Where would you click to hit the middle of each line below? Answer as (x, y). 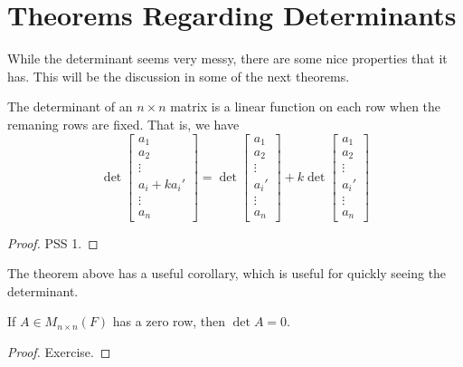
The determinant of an (70, 106)
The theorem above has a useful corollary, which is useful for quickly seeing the (227, 273)
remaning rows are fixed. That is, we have (123, 124)
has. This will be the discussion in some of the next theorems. (179, 76)
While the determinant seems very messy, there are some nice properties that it (227, 58)
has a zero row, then (169, 321)
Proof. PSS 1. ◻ (53, 242)
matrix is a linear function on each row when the (306, 106)
